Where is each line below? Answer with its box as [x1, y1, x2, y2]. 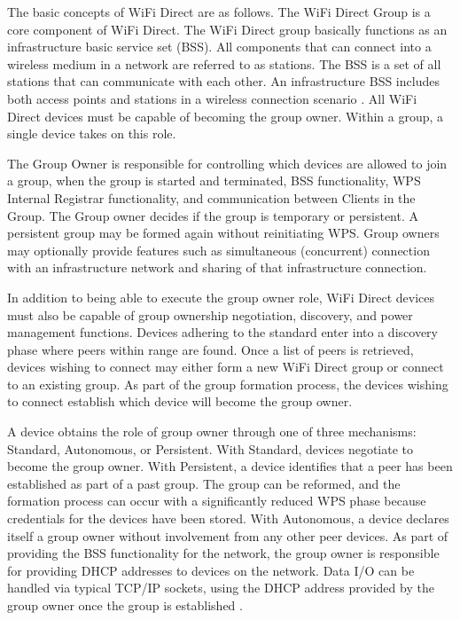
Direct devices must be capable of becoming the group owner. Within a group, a [7, 106, 444, 125]
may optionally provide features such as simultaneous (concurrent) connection [7, 240, 430, 259]
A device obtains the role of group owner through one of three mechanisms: [7, 422, 417, 441]
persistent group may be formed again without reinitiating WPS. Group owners [7, 224, 440, 242]
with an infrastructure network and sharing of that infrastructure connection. [7, 258, 427, 277]
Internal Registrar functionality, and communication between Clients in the [7, 188, 416, 207]
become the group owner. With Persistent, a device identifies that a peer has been [7, 457, 453, 475]
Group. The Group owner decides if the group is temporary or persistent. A [7, 206, 419, 224]
